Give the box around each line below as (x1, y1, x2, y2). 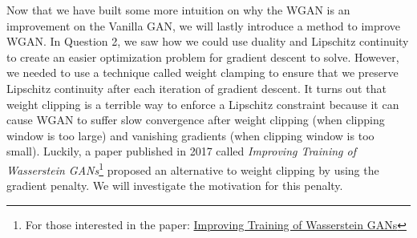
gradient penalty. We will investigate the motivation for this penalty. (6, 177, 343, 194)
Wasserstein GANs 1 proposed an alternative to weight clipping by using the (6, 159, 379, 178)
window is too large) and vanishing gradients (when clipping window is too (6, 127, 374, 143)
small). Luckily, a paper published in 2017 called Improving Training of (6, 143, 356, 159)
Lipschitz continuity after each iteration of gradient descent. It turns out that (6, 79, 387, 96)
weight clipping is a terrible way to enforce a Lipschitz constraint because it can (6, 95, 399, 112)
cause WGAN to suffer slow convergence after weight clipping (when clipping (6, 111, 385, 128)
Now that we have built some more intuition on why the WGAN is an (6, 2, 350, 18)
